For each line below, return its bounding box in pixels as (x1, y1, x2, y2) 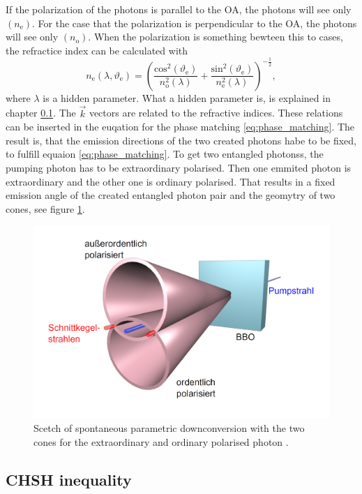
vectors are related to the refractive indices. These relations (89, 105, 343, 120)
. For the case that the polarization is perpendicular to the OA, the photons (32, 15, 357, 30)
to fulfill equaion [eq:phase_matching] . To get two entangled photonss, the (6, 147, 324, 161)
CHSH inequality (6, 468, 132, 490)
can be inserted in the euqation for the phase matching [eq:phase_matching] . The (6, 119, 355, 134)
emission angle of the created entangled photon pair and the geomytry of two (6, 188, 335, 202)
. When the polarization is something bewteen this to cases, (88, 29, 343, 44)
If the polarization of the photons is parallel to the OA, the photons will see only (6, 2, 352, 16)
